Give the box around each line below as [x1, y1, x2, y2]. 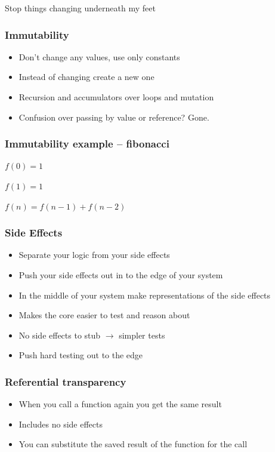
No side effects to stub [18, 328, 101, 341]
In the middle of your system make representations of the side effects [18, 288, 271, 301]
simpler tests [119, 328, 165, 341]
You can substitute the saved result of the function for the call [18, 438, 248, 450]
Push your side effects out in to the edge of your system [18, 269, 223, 281]
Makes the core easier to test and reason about [18, 309, 190, 321]
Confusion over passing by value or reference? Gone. [18, 110, 209, 123]
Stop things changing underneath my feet [5, 2, 156, 14]
